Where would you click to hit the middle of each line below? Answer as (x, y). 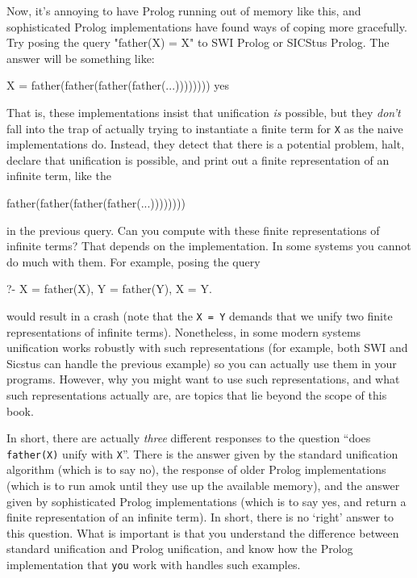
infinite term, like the (59, 176)
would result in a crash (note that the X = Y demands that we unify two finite (200, 315)
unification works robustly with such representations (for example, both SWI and (207, 348)
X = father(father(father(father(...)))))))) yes (118, 85)
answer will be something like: (81, 58)
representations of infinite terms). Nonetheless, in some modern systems (184, 331)
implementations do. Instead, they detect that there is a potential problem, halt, (206, 144)
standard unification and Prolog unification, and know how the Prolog (180, 549)
